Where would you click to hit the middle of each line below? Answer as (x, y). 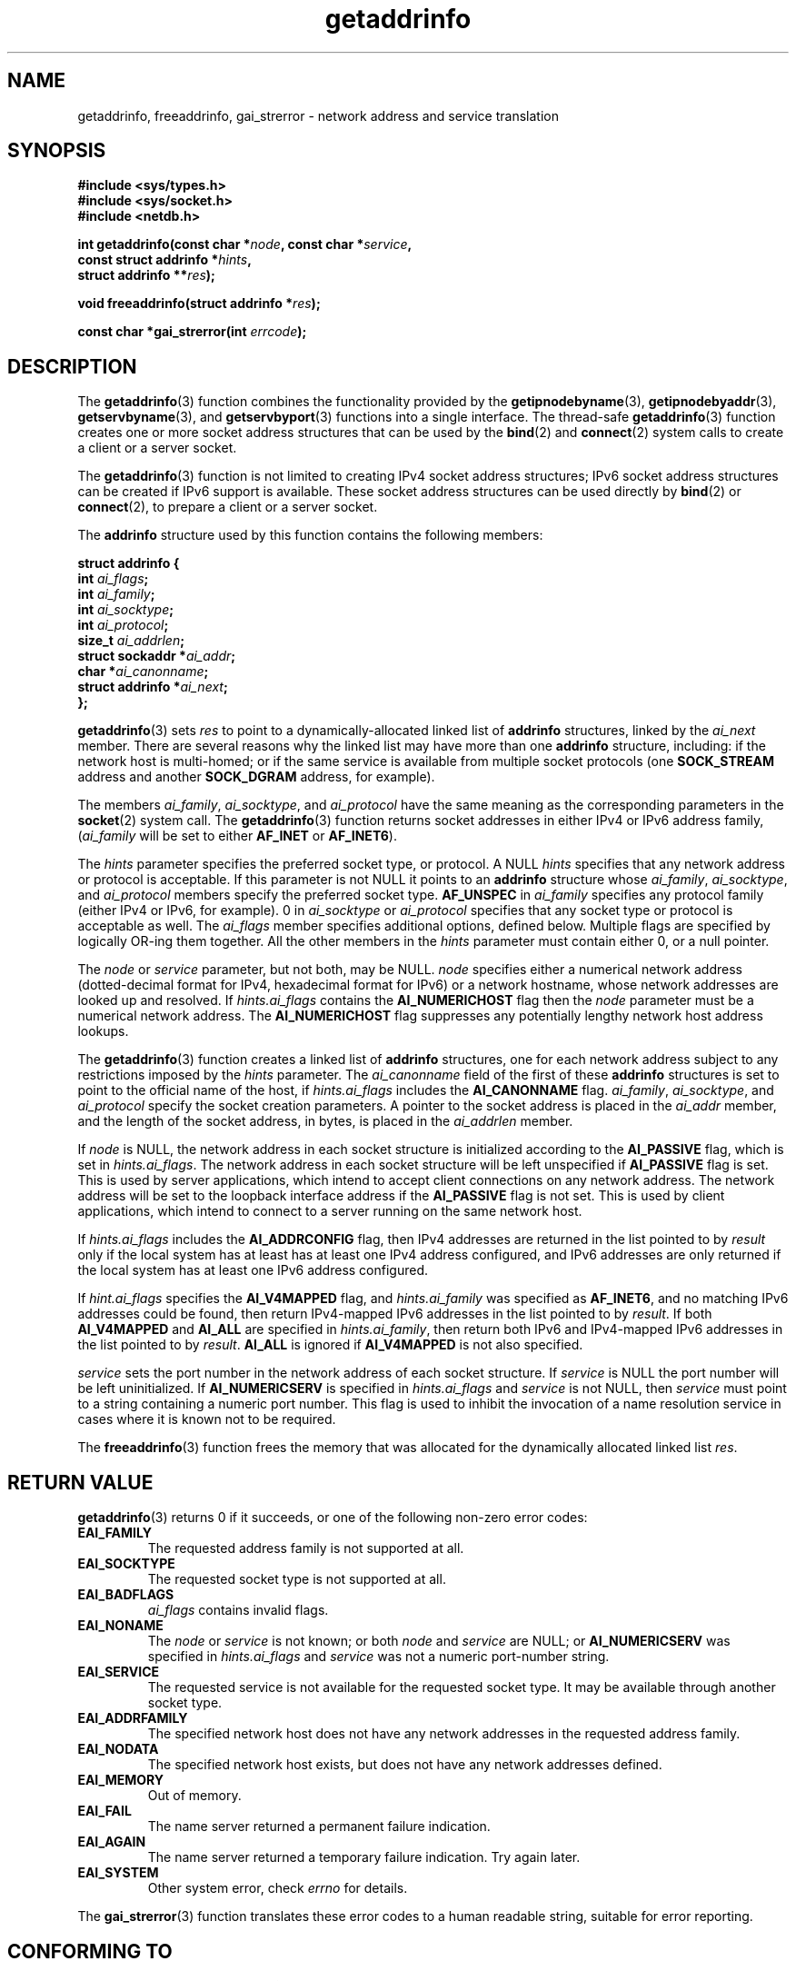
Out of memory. (194, 1796)
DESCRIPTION (72, 366)
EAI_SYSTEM (118, 1873)
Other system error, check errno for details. (278, 1888)
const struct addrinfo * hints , (164, 260)
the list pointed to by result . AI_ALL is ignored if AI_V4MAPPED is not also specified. (330, 1345)
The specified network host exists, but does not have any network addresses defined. (405, 1765)
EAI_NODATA (118, 1749)
